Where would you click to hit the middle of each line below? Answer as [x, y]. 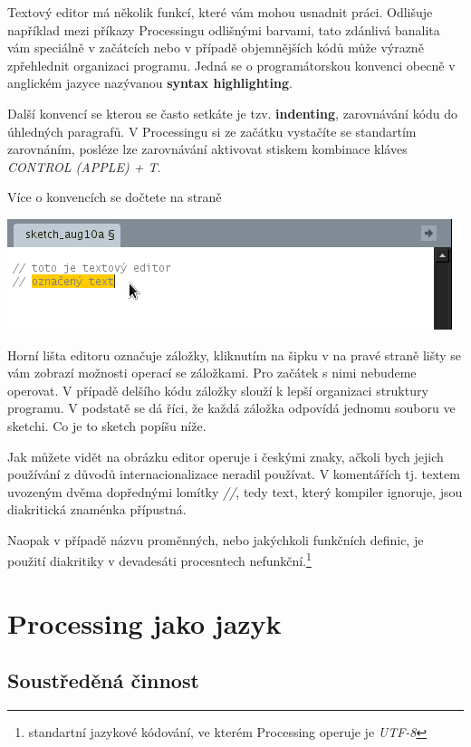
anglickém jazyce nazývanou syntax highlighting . [150, 83]
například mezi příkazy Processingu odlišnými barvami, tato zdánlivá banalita [224, 29]
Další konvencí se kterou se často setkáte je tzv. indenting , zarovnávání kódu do [233, 113]
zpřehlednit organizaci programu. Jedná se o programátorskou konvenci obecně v [231, 65]
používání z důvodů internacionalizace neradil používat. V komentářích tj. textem [234, 474]
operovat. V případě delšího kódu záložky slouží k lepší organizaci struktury [218, 390]
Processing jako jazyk [144, 622]
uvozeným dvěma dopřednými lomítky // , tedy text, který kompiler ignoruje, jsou [235, 491]
